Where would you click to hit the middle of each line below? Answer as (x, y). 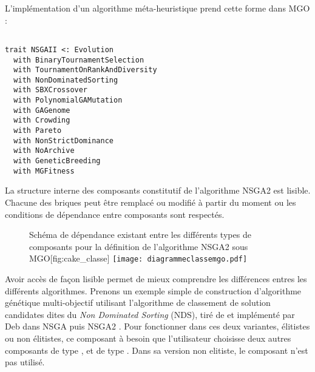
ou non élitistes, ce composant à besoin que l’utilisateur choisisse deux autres (148, 338)
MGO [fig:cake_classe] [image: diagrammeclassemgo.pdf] (138, 258)
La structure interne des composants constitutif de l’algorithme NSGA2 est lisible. (158, 190)
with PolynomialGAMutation (68, 100)
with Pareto (38, 131)
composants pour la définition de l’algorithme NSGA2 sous (139, 246)
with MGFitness (44, 171)
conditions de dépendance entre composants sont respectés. (115, 214)
